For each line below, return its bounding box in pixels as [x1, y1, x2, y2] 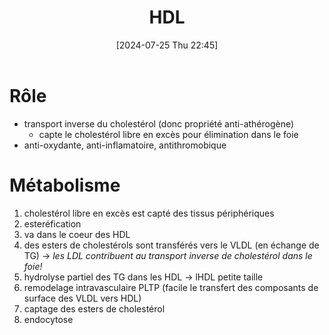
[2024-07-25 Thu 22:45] [115, 39, 219, 51]
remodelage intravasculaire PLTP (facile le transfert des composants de [23, 281, 319, 293]
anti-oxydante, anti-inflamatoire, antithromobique [23, 139, 227, 151]
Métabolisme [9, 174, 121, 196]
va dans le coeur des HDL [23, 228, 131, 240]
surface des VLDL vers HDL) [23, 292, 142, 304]
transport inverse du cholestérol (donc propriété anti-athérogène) [23, 117, 295, 130]
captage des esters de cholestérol [23, 302, 166, 315]
